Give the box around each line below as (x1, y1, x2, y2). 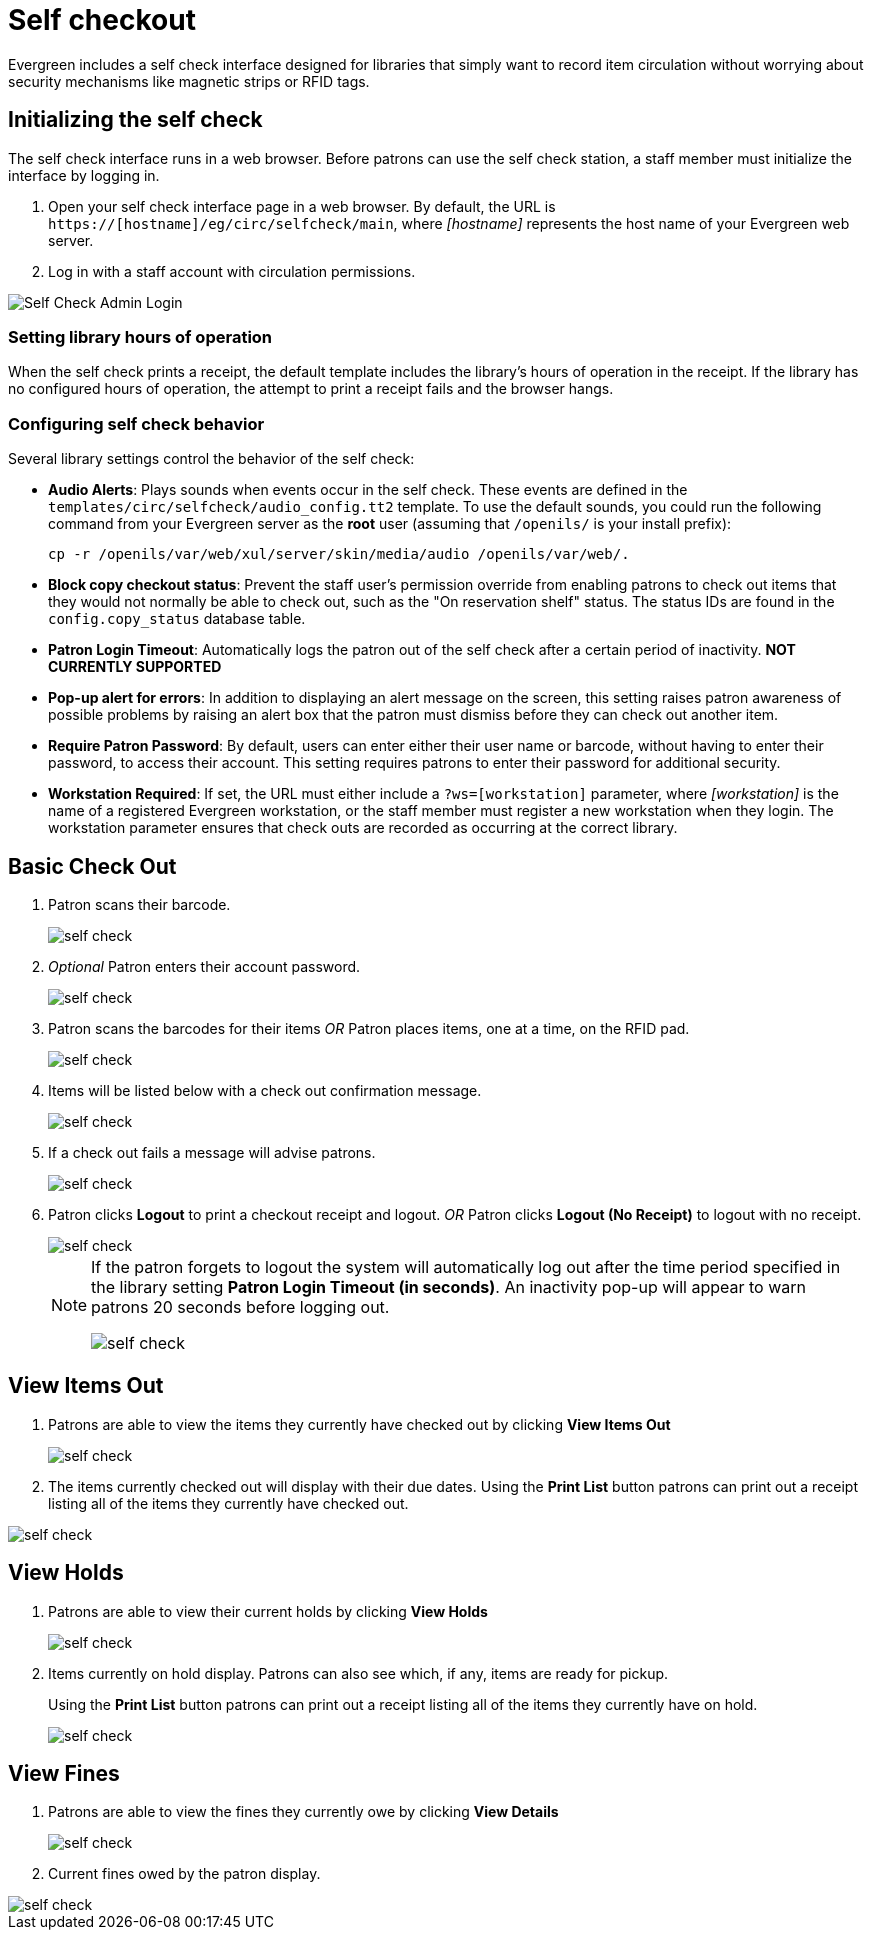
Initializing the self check (8, 107, 263, 133)
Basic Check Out (8, 853, 177, 879)
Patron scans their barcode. (48, 895, 231, 913)
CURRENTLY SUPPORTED (48, 658, 222, 676)
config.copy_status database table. (48, 610, 306, 628)
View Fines (8, 1761, 120, 1787)
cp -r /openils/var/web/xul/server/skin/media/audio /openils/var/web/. (48, 546, 630, 563)
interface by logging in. (8, 166, 160, 184)
